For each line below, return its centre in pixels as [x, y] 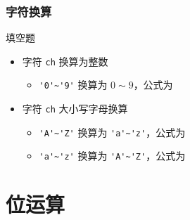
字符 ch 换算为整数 [65, 61]
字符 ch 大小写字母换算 [75, 109]
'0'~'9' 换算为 [73, 85]
